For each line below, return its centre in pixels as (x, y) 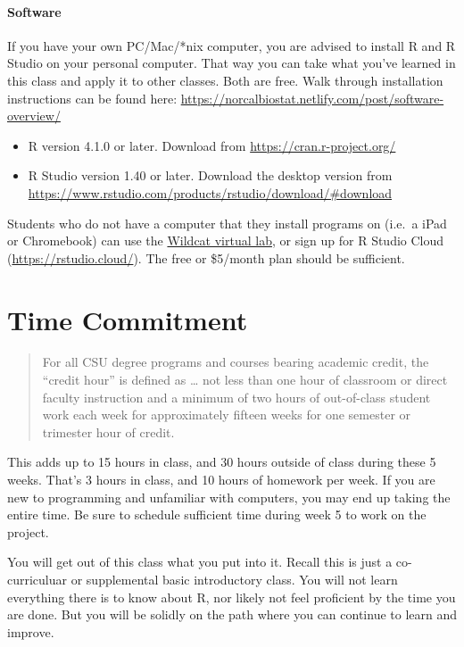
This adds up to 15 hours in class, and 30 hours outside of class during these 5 (222, 462)
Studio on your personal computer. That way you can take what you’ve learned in (232, 63)
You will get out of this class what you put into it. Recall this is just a (200, 562)
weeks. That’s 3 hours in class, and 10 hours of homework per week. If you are (221, 480)
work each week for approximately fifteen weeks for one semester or (227, 415)
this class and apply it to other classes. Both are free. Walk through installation (225, 80)
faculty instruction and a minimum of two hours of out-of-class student (236, 397)
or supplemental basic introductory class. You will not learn (234, 579)
